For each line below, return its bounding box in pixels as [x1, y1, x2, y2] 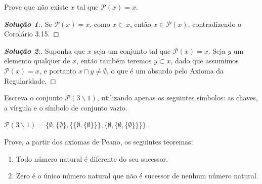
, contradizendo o [188, 18, 242, 29]
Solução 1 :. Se [4, 18, 52, 29]
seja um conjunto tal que [94, 45, 171, 56]
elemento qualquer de [4, 55, 70, 66]
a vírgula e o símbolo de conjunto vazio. [4, 102, 127, 113]
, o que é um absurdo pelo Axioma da [107, 65, 224, 76]
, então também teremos [76, 55, 152, 66]
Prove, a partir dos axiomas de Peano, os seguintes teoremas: [4, 136, 193, 146]
